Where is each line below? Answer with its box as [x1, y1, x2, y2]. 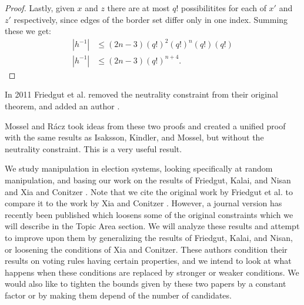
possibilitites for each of [181, 2, 266, 14]
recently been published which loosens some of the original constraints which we [5, 208, 293, 220]
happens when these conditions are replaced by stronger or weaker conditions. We [5, 266, 299, 278]
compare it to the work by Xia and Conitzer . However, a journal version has [5, 197, 282, 209]
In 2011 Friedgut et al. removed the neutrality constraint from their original [5, 88, 278, 100]
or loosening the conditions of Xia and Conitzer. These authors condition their [5, 243, 288, 255]
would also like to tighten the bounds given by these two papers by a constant [5, 277, 286, 290]
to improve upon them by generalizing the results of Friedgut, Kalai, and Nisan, [5, 231, 293, 243]
